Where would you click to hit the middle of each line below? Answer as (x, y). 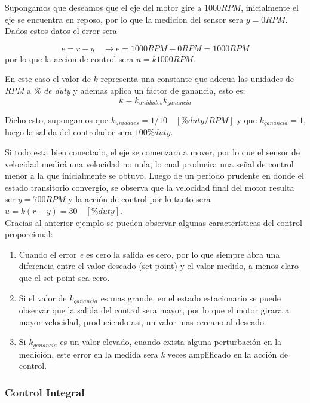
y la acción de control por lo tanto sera (139, 199)
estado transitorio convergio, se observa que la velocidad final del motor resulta (150, 187)
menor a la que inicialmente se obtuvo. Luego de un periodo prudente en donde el (154, 175)
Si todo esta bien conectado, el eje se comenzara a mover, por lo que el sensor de (152, 152)
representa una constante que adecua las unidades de (197, 79)
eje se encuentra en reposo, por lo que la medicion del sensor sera (124, 19)
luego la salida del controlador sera (68, 132)
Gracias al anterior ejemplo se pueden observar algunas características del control (154, 222)
